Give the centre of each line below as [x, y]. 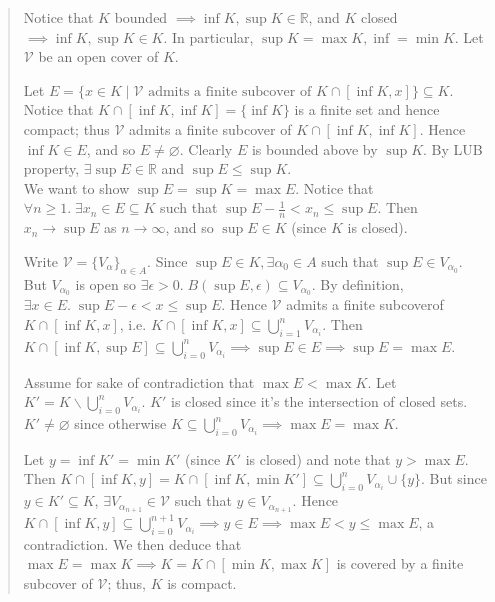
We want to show [76, 187]
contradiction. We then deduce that [132, 543]
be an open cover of [98, 56]
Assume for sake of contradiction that [139, 381]
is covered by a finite [400, 563]
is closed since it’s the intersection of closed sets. [319, 401]
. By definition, [357, 283]
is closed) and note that [318, 458]
